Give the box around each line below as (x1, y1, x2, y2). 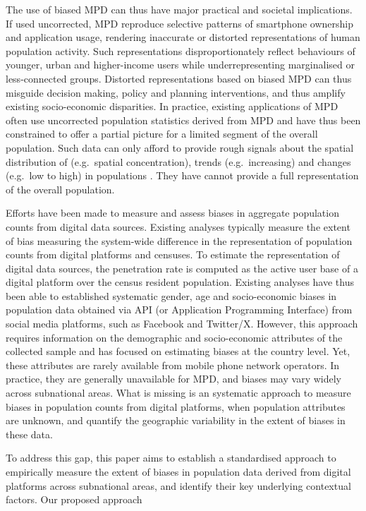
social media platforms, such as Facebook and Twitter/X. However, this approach (6, 316, 358, 331)
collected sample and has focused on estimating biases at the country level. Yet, (6, 344, 350, 359)
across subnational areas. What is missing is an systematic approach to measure (6, 385, 351, 400)
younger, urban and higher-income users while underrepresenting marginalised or (6, 57, 355, 72)
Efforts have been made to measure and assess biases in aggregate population (6, 205, 339, 220)
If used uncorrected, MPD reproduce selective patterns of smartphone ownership (6, 16, 353, 30)
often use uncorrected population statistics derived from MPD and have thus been (6, 112, 361, 127)
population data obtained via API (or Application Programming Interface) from (6, 302, 353, 317)
